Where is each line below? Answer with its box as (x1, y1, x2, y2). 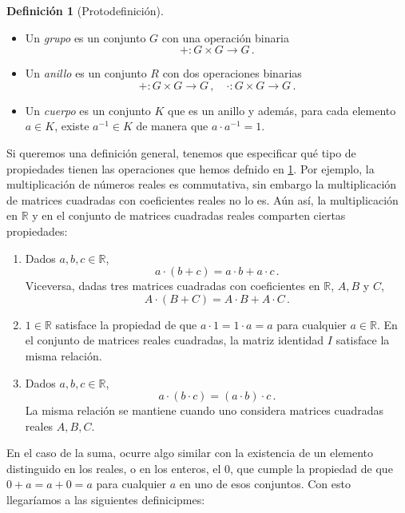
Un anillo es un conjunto (25, 65, 147, 82)
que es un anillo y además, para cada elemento (168, 101, 396, 118)
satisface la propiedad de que (55, 316, 197, 332)
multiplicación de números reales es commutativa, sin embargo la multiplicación (6, 176, 397, 193)
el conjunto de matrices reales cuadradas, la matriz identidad (25, 332, 324, 348)
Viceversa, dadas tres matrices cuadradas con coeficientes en (25, 277, 320, 294)
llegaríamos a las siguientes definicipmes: (6, 491, 205, 508)
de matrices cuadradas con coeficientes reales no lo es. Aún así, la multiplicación (6, 191, 399, 208)
